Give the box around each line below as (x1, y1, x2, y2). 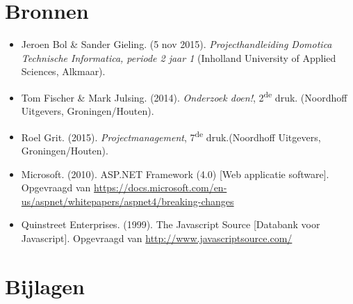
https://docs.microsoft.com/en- (94, 180, 227, 195)
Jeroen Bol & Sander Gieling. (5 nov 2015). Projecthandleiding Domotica (21, 37, 332, 51)
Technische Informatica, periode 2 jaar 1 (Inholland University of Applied (21, 50, 336, 65)
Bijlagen (5, 271, 85, 300)
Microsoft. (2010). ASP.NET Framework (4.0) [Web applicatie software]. (21, 166, 329, 181)
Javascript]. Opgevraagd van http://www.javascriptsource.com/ (21, 230, 293, 245)
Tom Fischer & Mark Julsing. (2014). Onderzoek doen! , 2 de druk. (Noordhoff (21, 88, 347, 104)
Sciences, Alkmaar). (21, 64, 106, 79)
